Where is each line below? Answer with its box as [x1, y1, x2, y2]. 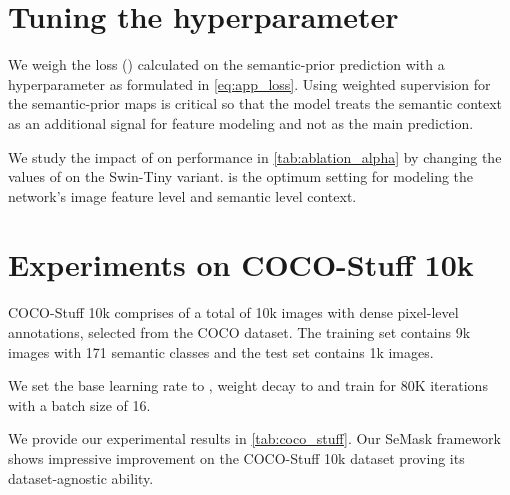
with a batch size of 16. [8, 394, 151, 415]
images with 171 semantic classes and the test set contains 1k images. [8, 341, 434, 362]
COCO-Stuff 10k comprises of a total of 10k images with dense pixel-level [8, 302, 459, 323]
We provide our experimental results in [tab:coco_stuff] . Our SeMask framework [8, 428, 501, 449]
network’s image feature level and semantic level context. [8, 185, 357, 206]
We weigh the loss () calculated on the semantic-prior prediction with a [8, 54, 445, 75]
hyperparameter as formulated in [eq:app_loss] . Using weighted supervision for [8, 73, 491, 94]
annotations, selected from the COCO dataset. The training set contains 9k [8, 322, 471, 342]
